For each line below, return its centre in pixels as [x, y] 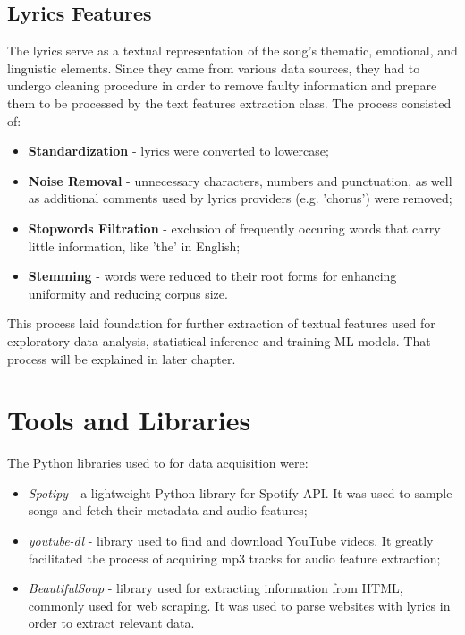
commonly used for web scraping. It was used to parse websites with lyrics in [239, 605]
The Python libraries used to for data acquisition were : [158, 463]
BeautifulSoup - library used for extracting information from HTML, [216, 588]
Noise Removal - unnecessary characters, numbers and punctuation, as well [240, 180]
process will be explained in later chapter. [122, 358]
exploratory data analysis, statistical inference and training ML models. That [219, 340]
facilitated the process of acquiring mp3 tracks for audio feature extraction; [234, 558]
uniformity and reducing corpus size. [128, 293]
